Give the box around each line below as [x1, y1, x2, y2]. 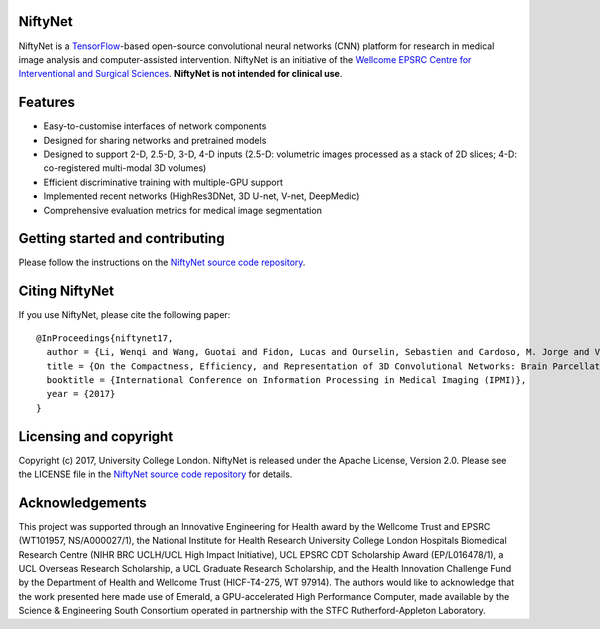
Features [18, 94, 75, 111]
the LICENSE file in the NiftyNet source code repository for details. [18, 468, 293, 480]
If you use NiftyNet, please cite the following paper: [18, 309, 231, 321]
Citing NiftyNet [18, 283, 115, 300]
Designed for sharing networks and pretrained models [43, 134, 267, 146]
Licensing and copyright [18, 428, 174, 445]
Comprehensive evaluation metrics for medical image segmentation [43, 204, 322, 216]
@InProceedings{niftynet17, [36, 332, 174, 344]
